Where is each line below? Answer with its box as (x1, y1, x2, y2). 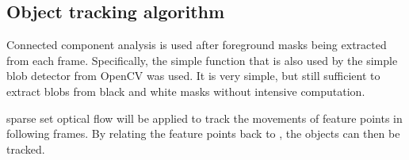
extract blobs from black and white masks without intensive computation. (6, 82, 365, 99)
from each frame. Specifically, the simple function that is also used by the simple (6, 51, 398, 68)
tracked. (6, 140, 45, 157)
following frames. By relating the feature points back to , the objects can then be (6, 125, 400, 142)
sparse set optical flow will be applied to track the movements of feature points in (6, 109, 403, 126)
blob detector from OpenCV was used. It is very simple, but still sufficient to (6, 67, 380, 84)
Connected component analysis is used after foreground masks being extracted (6, 36, 387, 53)
